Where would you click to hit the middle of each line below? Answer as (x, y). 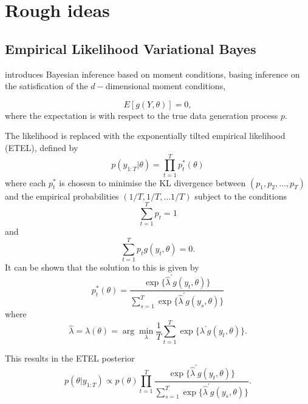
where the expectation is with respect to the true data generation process (142, 115)
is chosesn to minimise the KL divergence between (152, 182)
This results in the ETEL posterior (70, 358)
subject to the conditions (241, 196)
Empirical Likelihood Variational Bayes (131, 48)
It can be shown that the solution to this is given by (102, 267)
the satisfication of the (46, 86)
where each (26, 182)
